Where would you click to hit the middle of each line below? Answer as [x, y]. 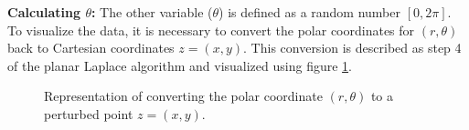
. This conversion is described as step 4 [352, 48]
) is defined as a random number [310, 12]
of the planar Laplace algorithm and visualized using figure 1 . [180, 65]
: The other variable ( [152, 12]
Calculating [44, 12]
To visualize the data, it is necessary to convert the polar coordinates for [211, 30]
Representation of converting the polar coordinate [183, 96]
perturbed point [89, 113]
